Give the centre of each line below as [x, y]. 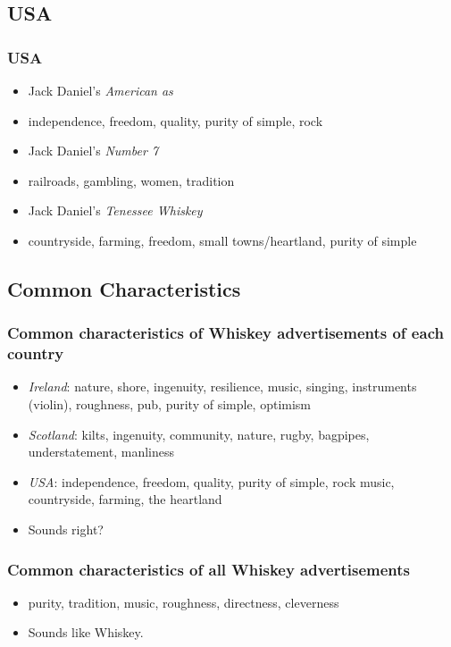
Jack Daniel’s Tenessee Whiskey [115, 210]
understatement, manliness [101, 452]
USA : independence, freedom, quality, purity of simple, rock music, [211, 481]
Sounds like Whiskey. [86, 632]
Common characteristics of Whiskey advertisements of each [225, 333]
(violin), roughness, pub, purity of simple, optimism [170, 404]
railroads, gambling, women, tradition [131, 180]
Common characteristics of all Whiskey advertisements [209, 569]
